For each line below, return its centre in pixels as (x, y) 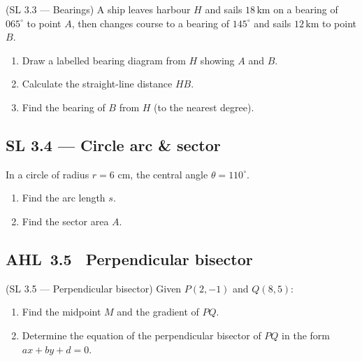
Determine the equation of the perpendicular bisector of (142, 335)
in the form (306, 335)
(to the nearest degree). (204, 107)
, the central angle (169, 174)
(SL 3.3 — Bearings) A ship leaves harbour (98, 9)
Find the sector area (65, 221)
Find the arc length (64, 198)
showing (217, 60)
